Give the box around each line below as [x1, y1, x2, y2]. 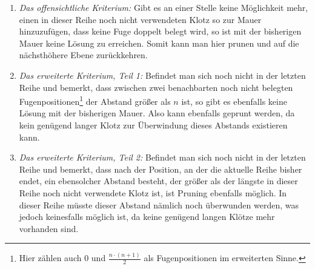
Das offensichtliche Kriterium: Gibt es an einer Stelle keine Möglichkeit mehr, [19, 1, 308, 13]
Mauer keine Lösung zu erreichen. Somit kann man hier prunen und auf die [19, 36, 299, 49]
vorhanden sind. [19, 222, 79, 234]
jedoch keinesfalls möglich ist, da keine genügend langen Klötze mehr [19, 210, 275, 223]
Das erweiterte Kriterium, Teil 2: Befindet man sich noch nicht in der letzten [19, 151, 306, 164]
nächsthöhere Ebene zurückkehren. [19, 48, 148, 61]
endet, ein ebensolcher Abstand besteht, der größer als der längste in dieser [19, 174, 298, 187]
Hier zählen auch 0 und [19, 251, 106, 264]
